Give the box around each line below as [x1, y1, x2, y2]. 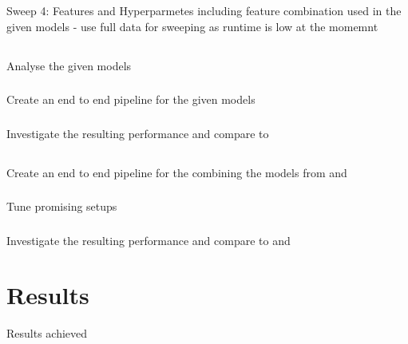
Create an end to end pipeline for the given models [6, 91, 255, 108]
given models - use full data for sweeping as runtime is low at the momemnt [6, 18, 378, 34]
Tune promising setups [6, 198, 117, 215]
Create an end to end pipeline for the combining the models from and [6, 164, 347, 180]
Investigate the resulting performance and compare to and [6, 231, 291, 248]
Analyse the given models [6, 57, 132, 73]
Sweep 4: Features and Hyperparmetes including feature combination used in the [6, 2, 402, 18]
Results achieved [6, 325, 88, 342]
